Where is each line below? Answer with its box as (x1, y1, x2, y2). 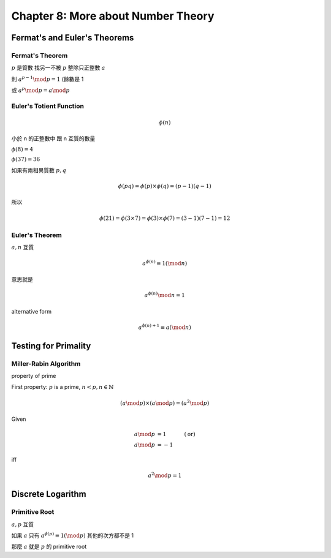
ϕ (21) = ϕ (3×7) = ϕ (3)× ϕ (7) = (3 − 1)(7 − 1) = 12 (99, 214, 230, 222)
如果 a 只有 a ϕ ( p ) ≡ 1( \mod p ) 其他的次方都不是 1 (11, 531, 134, 539)
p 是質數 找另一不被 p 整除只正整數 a (11, 64, 105, 72)
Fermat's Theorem (11, 51, 68, 59)
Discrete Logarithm (11, 489, 87, 499)
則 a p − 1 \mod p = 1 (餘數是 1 (11, 75, 84, 83)
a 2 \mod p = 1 (148, 471, 182, 479)
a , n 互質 (11, 244, 34, 251)
